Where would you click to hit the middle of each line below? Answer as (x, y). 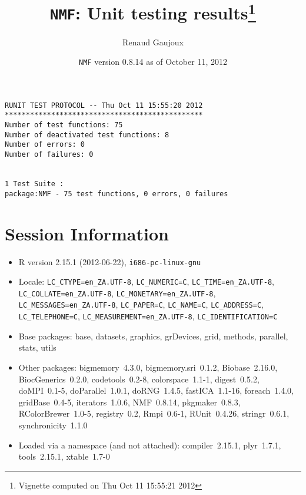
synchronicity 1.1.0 (53, 425)
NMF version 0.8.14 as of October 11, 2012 (153, 62)
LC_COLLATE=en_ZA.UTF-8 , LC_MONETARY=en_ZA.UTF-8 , (117, 293)
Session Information (87, 233)
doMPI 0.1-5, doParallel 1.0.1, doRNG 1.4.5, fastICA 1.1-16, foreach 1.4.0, (156, 390)
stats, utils (37, 347)
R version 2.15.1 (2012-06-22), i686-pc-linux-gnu (110, 261)
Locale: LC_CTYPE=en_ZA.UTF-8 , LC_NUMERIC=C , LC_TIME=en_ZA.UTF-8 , (146, 281)
